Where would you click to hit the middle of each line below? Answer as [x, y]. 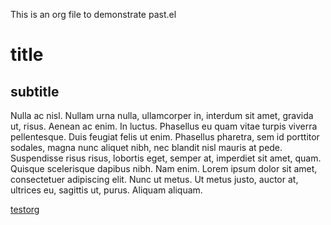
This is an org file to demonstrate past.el [93, 14]
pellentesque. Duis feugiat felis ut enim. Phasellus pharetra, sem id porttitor [165, 137]
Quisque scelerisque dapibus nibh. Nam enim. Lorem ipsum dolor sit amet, [164, 168]
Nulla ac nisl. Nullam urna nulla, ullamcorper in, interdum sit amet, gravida [162, 115]
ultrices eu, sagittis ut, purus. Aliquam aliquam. [106, 190]
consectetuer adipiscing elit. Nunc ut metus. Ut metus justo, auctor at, [154, 179]
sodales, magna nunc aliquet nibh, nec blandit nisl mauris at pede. [146, 147]
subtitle [35, 91]
